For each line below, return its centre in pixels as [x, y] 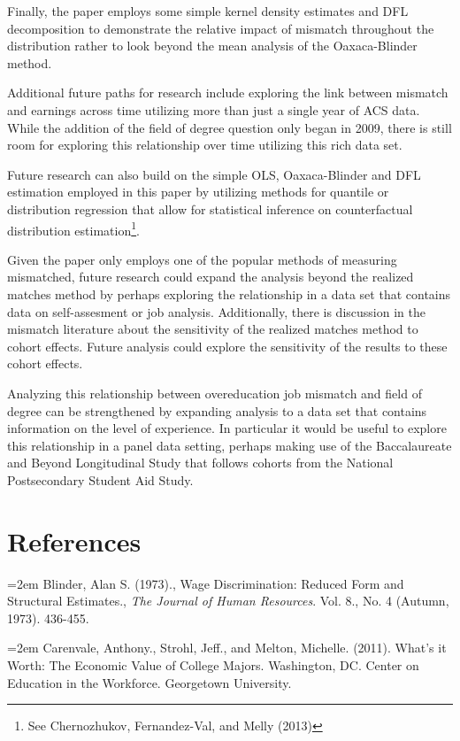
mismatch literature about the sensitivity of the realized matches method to [213, 329]
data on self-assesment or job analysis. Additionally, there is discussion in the [216, 311]
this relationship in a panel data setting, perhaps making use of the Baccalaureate [230, 445]
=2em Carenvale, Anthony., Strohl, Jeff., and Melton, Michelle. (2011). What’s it [227, 648]
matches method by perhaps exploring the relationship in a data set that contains [229, 293]
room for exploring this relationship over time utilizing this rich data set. [205, 145]
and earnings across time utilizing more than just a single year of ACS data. [214, 109]
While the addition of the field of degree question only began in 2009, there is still [230, 127]
